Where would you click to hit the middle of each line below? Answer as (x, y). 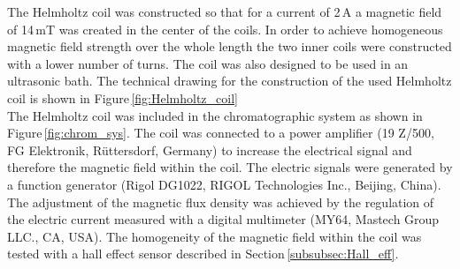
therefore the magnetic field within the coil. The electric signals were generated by (230, 167)
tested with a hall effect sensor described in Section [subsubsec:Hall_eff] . (203, 254)
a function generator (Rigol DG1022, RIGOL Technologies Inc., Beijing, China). (224, 184)
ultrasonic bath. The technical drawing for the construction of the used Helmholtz (230, 81)
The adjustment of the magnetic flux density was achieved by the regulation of (221, 202)
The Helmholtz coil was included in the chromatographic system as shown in (215, 115)
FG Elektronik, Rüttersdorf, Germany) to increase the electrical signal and (210, 149)
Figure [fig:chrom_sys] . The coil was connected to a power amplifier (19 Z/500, (221, 133)
